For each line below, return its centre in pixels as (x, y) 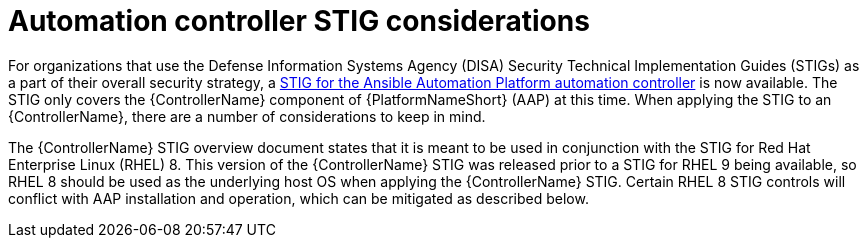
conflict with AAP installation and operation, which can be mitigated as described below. (298, 198)
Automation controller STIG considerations (299, 21)
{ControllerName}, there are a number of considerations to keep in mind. (247, 116)
